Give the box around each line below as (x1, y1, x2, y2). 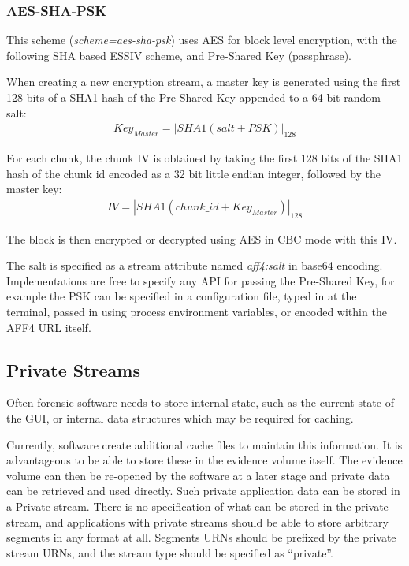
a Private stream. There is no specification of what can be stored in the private (6, 497, 389, 514)
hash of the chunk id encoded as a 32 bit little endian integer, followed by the (6, 165, 381, 181)
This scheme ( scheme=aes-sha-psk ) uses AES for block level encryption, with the (6, 32, 397, 48)
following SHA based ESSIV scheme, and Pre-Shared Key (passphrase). (6, 47, 352, 63)
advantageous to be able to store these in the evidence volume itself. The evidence (6, 452, 403, 468)
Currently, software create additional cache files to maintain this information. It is (6, 436, 403, 452)
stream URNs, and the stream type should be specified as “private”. (6, 544, 333, 560)
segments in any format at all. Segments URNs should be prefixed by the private (6, 529, 396, 546)
